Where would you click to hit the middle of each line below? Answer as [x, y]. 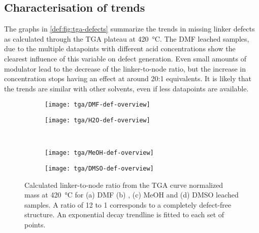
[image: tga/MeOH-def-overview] [99, 153]
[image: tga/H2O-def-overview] [98, 121]
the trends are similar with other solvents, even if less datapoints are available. [126, 88]
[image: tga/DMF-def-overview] [98, 105]
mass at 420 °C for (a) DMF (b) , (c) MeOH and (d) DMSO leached [132, 195]
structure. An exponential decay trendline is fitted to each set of [124, 214]
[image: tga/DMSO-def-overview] [99, 168]
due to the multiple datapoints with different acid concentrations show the [120, 48]
